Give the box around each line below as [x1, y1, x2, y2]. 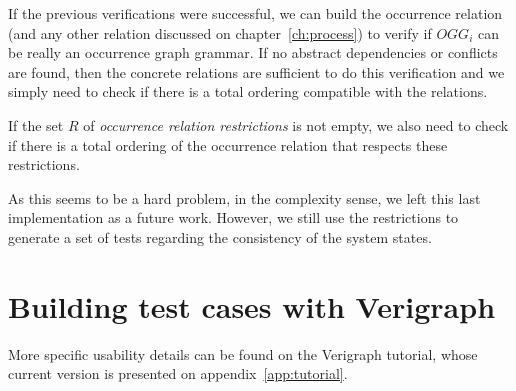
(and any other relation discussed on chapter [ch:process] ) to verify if [8, 22, 432, 43]
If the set [8, 114, 64, 135]
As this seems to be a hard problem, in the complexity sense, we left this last [8, 187, 481, 208]
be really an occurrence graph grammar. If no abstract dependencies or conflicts [8, 42, 498, 63]
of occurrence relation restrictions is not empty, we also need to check [83, 114, 509, 135]
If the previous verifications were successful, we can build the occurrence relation [8, 3, 503, 23]
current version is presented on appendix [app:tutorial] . [8, 363, 348, 384]
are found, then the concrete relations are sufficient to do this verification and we [8, 61, 505, 82]
